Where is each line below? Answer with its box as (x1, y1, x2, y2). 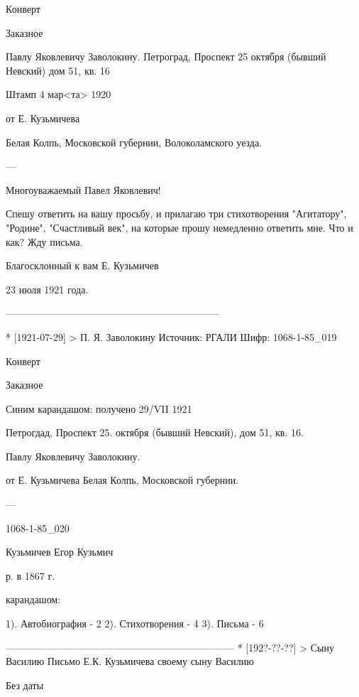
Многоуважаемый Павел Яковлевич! (6, 182, 161, 197)
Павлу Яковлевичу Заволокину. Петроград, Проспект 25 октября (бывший (6, 49, 326, 64)
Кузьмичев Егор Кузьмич (6, 544, 114, 559)
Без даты (6, 677, 44, 692)
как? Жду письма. (6, 234, 83, 249)
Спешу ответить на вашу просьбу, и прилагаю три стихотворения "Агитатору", (6, 206, 347, 221)
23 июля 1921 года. (6, 281, 89, 296)
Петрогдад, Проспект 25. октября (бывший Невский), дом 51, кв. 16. (6, 425, 304, 440)
